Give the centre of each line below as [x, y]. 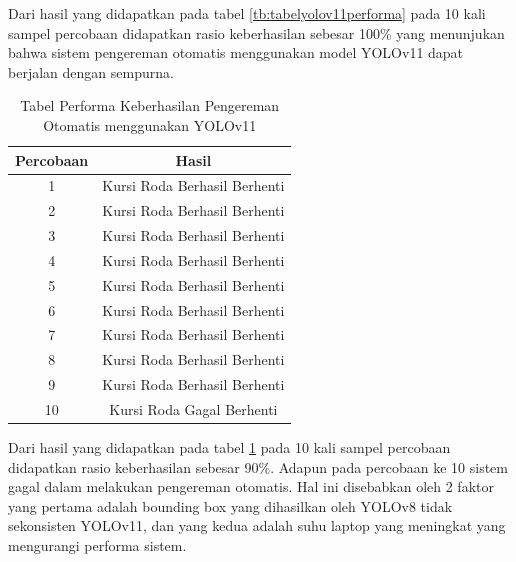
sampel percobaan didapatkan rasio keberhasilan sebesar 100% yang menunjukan [256, 32]
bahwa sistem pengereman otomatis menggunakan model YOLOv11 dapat [236, 52]
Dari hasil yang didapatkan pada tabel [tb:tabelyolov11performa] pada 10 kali [247, 13]
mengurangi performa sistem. [97, 545]
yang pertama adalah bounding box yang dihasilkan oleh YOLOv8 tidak [230, 505]
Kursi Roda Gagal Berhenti [193, 409]
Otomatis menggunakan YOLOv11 [150, 124]
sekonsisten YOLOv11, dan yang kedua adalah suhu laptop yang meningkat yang [257, 525]
